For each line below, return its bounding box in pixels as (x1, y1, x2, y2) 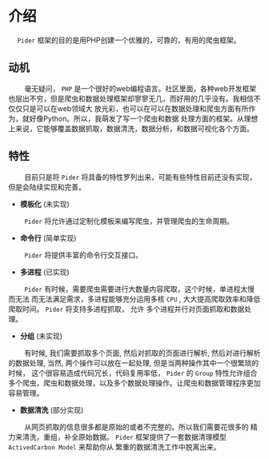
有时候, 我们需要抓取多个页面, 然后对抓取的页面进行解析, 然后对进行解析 (23, 348, 261, 357)
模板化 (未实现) (19, 199, 70, 209)
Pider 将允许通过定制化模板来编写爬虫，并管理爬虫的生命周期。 (23, 216, 234, 226)
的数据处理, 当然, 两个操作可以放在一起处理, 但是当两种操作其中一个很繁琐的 (8, 357, 259, 368)
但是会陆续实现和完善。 (8, 182, 86, 192)
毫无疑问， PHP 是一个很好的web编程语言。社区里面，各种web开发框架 (23, 83, 257, 93)
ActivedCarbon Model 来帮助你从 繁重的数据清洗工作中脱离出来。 (8, 441, 221, 452)
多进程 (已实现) (19, 267, 70, 277)
